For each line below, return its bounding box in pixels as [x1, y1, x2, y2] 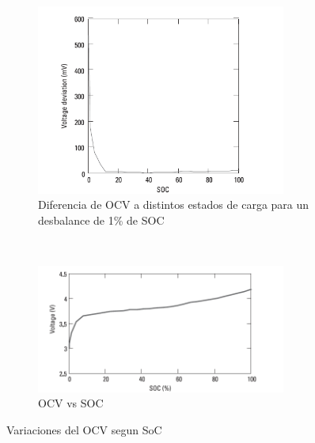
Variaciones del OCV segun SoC [6, 422, 162, 437]
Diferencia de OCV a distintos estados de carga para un [38, 196, 309, 213]
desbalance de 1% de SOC [38, 212, 165, 228]
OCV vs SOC [38, 395, 104, 411]
